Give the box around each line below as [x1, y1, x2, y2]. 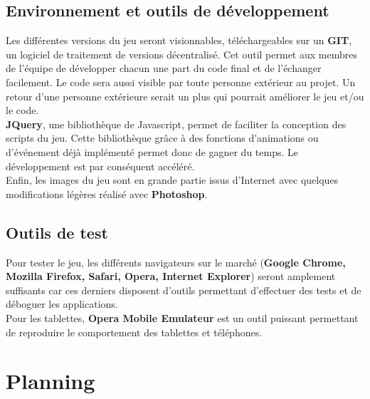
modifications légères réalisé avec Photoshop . [6, 186, 208, 201]
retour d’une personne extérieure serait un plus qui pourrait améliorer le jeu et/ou [6, 88, 364, 103]
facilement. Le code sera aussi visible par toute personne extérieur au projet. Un [6, 74, 356, 89]
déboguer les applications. [6, 296, 118, 311]
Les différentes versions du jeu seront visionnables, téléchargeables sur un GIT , [6, 33, 352, 48]
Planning [6, 366, 95, 395]
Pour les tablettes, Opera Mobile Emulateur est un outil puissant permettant [6, 310, 359, 325]
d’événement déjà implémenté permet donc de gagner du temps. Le [6, 144, 298, 159]
